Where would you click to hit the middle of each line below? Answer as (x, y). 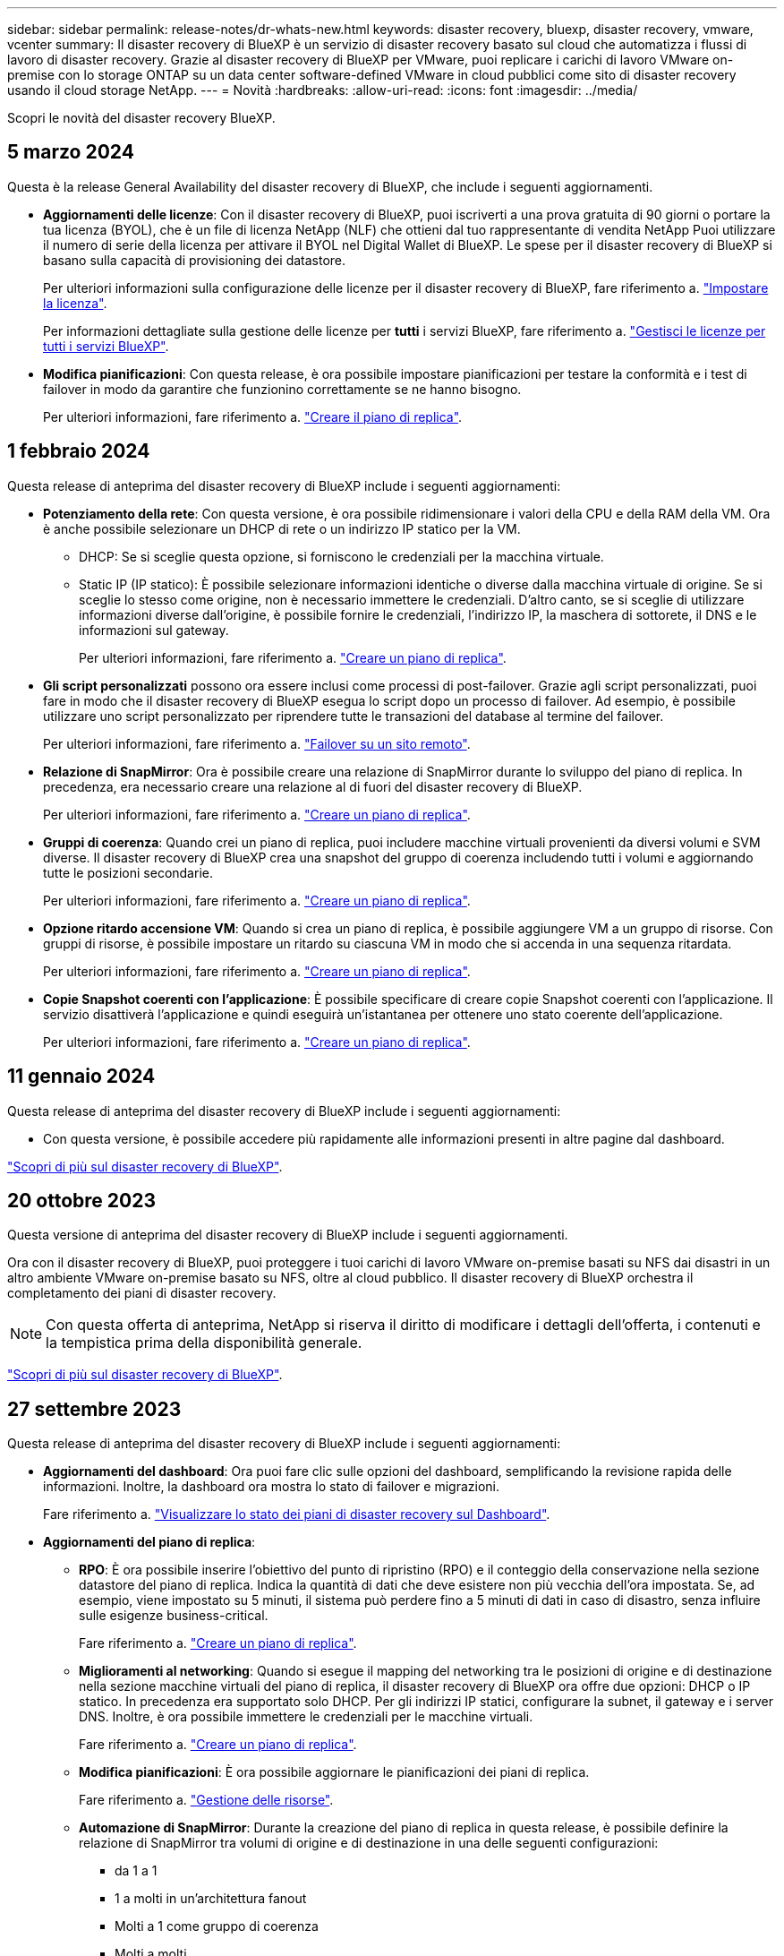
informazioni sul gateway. (154, 630)
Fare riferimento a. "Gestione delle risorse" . (206, 1800)
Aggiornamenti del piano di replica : (149, 1542)
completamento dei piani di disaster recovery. (142, 1293)
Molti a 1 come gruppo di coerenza (217, 1926)
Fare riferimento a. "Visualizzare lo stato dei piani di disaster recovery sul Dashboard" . (297, 1514)
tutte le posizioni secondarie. (128, 872)
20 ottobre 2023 (82, 1200)
